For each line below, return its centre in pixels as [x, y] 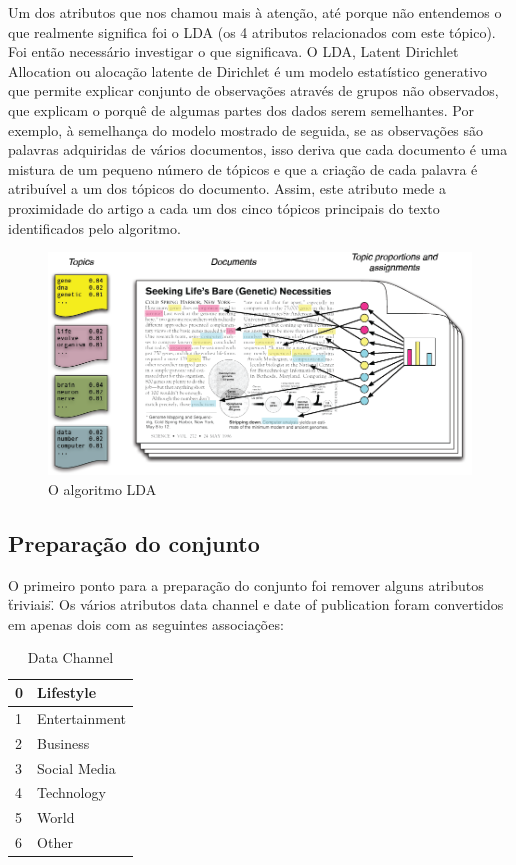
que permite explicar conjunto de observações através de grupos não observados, [253, 90]
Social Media [76, 767]
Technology [71, 792]
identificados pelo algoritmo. [94, 227]
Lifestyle [67, 692]
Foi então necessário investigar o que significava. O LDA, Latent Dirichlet [233, 51]
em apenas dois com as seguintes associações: [146, 623]
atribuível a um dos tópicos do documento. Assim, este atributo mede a [227, 188]
